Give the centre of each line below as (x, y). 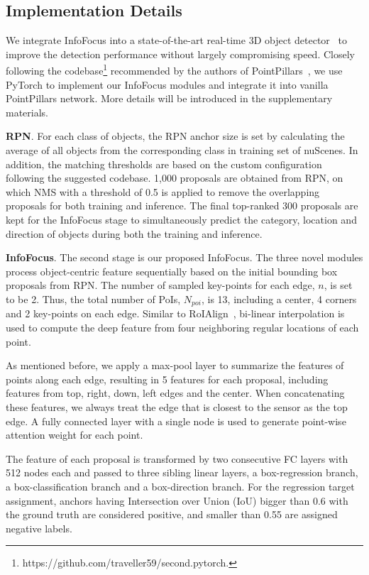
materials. (27, 112)
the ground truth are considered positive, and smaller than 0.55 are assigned (172, 514)
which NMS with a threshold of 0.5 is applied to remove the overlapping (163, 191)
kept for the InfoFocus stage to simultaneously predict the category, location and (181, 219)
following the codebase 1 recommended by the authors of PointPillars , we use (174, 70)
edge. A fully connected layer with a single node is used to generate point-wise (176, 421)
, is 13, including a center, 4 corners (279, 299)
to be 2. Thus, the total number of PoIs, (93, 299)
